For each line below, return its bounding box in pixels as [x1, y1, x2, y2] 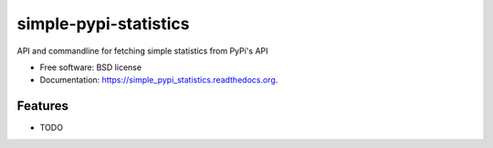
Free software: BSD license [39, 62, 142, 73]
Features [16, 98, 68, 113]
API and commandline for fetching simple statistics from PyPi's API [16, 45, 268, 56]
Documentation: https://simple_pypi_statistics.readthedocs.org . [39, 74, 278, 85]
